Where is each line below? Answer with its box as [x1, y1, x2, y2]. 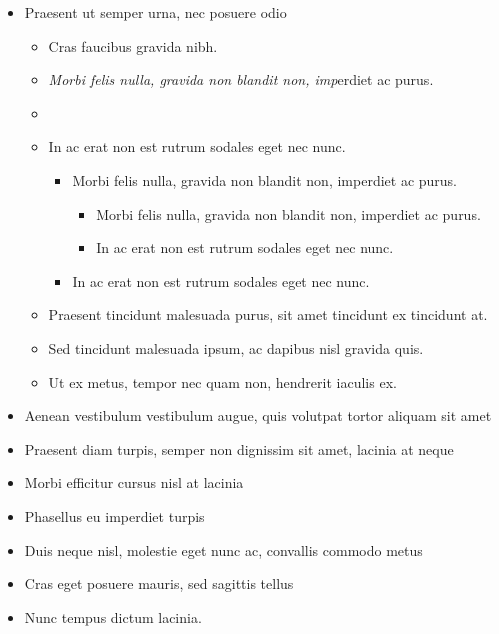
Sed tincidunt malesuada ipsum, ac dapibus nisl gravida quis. [48, 337, 424, 358]
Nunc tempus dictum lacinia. [24, 606, 202, 627]
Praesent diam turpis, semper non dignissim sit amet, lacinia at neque [24, 438, 454, 459]
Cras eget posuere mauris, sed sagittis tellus [24, 573, 294, 594]
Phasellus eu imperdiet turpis [24, 505, 205, 526]
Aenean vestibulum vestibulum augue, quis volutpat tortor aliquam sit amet [24, 405, 492, 426]
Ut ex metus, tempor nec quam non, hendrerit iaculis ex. [48, 371, 397, 392]
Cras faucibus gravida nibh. [48, 35, 218, 56]
